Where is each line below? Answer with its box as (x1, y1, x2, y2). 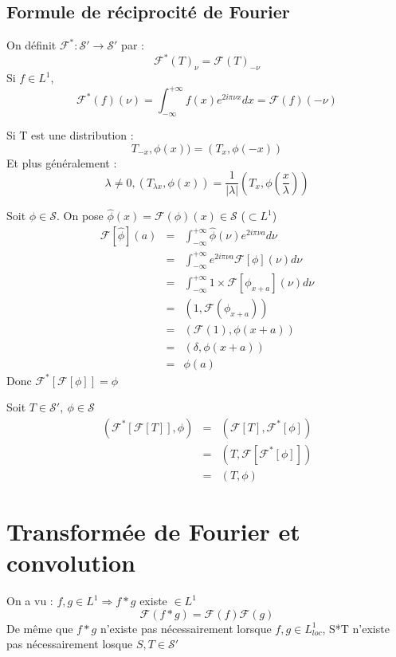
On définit (6, 37, 57, 53)
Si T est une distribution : (6, 126, 134, 143)
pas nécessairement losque (6, 635, 133, 652)
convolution (6, 546, 135, 579)
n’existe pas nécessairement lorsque (100, 620, 272, 636)
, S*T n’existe (322, 620, 390, 636)
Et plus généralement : (6, 154, 117, 171)
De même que (6, 620, 73, 636)
